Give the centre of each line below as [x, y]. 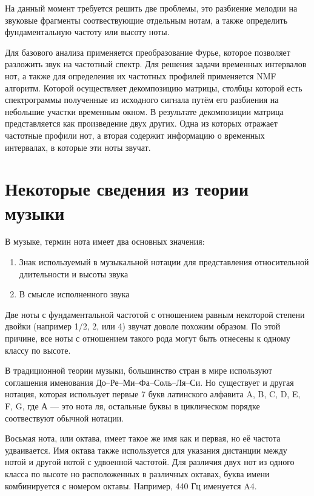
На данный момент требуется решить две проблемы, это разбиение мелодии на [151, 8]
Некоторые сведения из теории [127, 189]
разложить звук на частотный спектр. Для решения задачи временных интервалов [156, 64]
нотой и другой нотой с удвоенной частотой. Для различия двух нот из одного [150, 462]
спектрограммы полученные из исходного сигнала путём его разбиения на [142, 100]
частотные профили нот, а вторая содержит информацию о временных [135, 135]
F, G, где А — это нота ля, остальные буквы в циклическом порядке [132, 405]
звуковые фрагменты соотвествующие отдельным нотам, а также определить [146, 20]
